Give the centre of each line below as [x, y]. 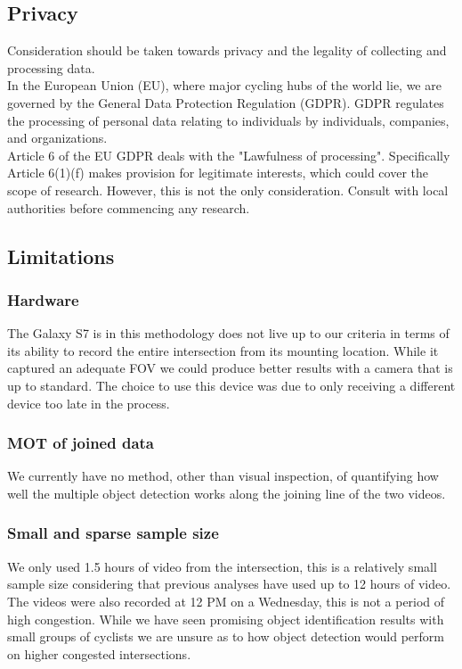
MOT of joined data [81, 443]
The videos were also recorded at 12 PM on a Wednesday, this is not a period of [226, 601]
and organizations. [57, 138]
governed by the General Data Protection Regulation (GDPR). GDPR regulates [226, 102]
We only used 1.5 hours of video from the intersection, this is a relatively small [222, 566]
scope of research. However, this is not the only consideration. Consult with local [228, 190]
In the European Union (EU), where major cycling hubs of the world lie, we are [224, 85]
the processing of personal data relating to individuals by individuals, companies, [228, 120]
